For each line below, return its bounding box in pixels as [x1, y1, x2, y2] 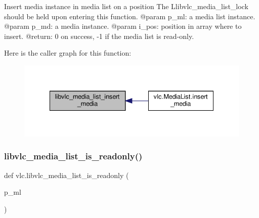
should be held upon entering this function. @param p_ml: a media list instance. [4, 11, 255, 21]
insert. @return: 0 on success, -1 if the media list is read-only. [4, 30, 194, 41]
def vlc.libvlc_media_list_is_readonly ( [4, 169, 129, 180]
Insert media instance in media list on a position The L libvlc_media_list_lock [4, 1, 248, 11]
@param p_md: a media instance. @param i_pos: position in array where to [4, 21, 242, 31]
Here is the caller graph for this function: [4, 48, 132, 58]
